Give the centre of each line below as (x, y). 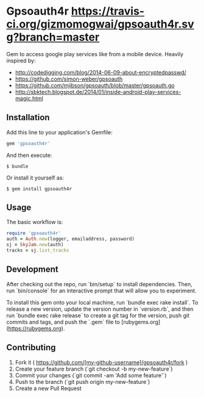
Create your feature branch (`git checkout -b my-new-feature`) (94, 369)
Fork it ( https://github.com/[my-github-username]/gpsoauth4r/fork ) (101, 362)
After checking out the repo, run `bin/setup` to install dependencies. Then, (100, 284)
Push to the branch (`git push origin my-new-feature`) (83, 382)
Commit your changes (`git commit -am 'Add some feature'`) (91, 375)
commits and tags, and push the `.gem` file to (63, 322)
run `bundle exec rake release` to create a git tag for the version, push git (98, 315)
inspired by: (21, 60)
